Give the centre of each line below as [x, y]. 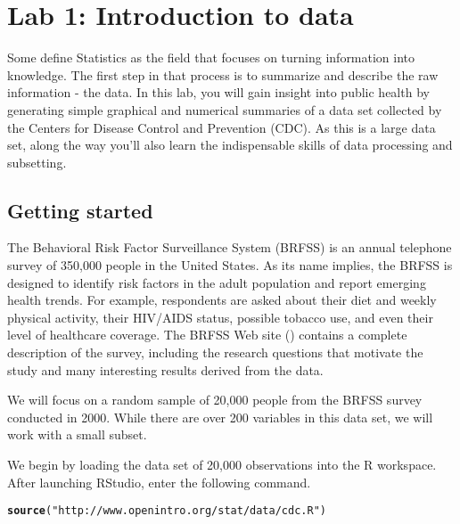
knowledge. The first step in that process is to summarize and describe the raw [223, 74]
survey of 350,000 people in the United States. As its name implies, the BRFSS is [230, 265]
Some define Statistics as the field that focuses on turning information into [211, 57]
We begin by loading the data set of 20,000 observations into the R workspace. [222, 465]
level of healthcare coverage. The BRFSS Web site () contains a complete [207, 335]
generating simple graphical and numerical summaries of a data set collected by [225, 109]
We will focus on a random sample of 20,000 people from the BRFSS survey [215, 400]
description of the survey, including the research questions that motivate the [215, 352]
